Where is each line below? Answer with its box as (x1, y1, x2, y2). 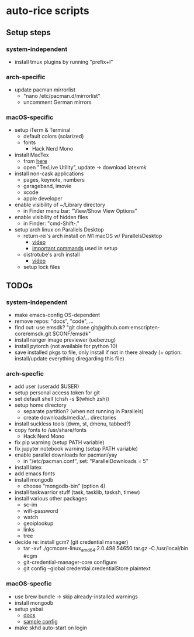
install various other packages (14, 495, 88, 502)
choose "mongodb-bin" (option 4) (23, 482, 106, 490)
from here (23, 158, 48, 165)
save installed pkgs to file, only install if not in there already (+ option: (14, 349, 182, 356)
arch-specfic (6, 370, 44, 378)
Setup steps (6, 28, 51, 38)
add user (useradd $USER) (14, 383, 79, 390)
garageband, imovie (23, 183, 72, 190)
